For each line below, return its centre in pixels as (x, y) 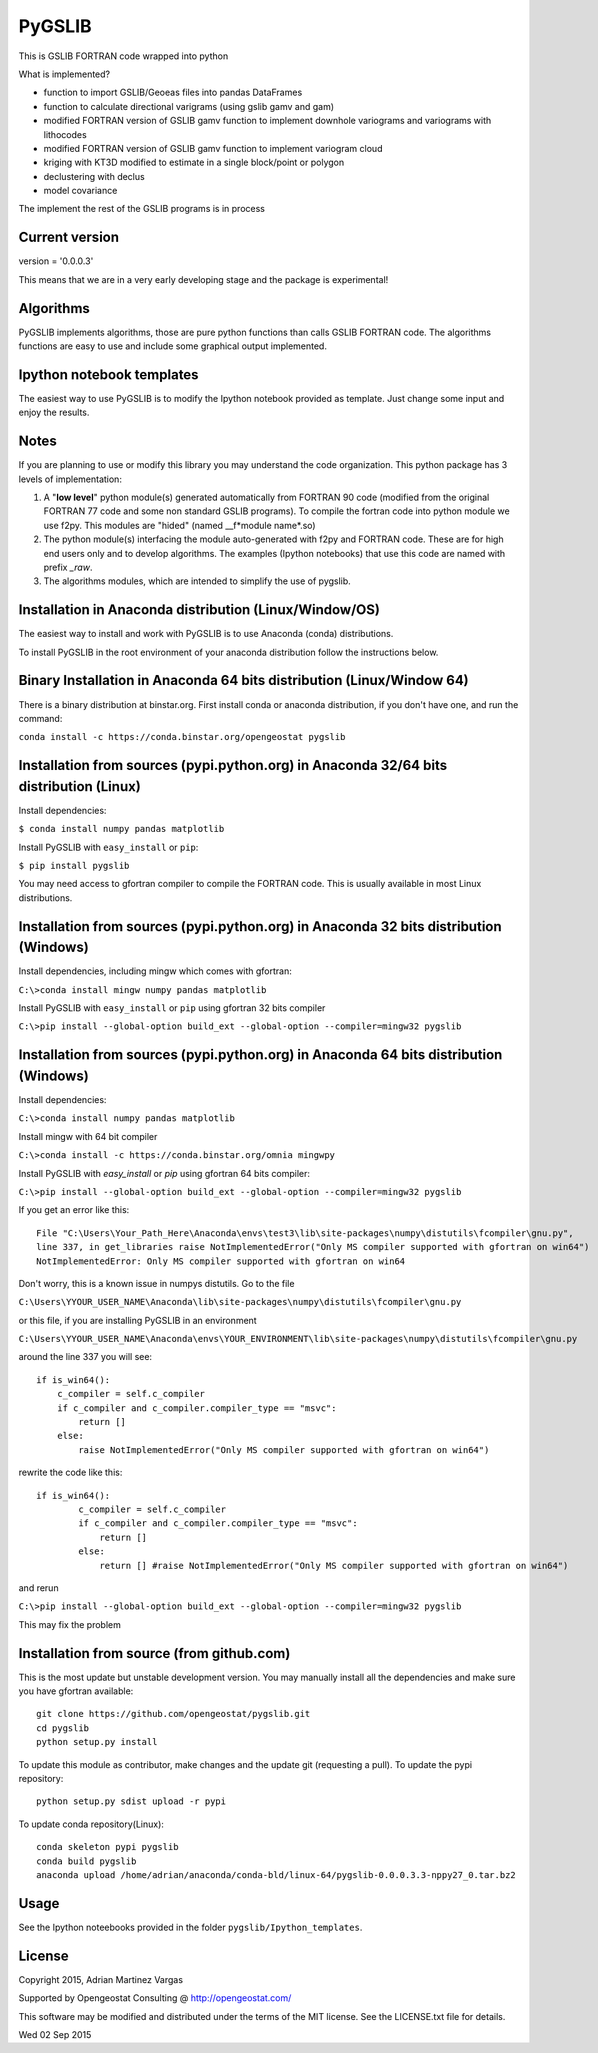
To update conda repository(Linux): (91, 1824)
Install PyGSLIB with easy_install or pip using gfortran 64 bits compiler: (164, 1173)
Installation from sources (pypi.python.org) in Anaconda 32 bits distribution (260, 926)
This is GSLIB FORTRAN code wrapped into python (123, 56)
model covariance (80, 191)
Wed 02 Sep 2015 (55, 2034)
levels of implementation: (70, 479)
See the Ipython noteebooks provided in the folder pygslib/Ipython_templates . (190, 1927)
